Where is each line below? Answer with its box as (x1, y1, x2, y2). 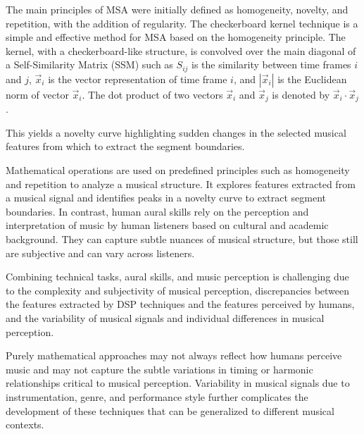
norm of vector (6, 87, 69, 101)
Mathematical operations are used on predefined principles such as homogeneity (6, 163, 350, 178)
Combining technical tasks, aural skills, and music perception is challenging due (6, 269, 349, 284)
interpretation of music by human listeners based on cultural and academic (6, 218, 329, 232)
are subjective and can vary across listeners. (6, 245, 195, 260)
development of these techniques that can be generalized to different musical (6, 403, 334, 418)
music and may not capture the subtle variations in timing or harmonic (6, 361, 313, 376)
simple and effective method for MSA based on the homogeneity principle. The (6, 30, 346, 44)
